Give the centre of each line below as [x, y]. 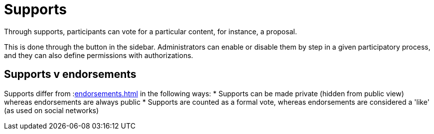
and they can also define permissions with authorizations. [99, 55]
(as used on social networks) [52, 110]
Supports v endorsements [70, 74]
